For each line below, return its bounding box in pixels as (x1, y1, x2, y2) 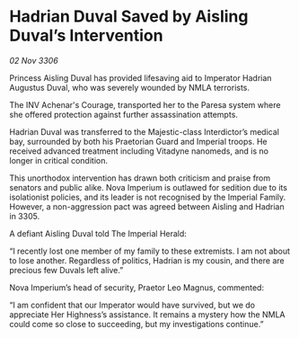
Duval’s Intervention (9, 25, 163, 46)
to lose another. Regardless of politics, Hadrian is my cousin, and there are (9, 254, 285, 266)
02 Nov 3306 (9, 55, 58, 66)
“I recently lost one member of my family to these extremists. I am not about (9, 245, 290, 256)
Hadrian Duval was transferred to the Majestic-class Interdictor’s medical (9, 126, 280, 137)
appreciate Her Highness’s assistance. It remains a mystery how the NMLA (9, 308, 286, 320)
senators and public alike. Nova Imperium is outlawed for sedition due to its (9, 182, 287, 192)
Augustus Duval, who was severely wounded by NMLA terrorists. (9, 82, 250, 93)
